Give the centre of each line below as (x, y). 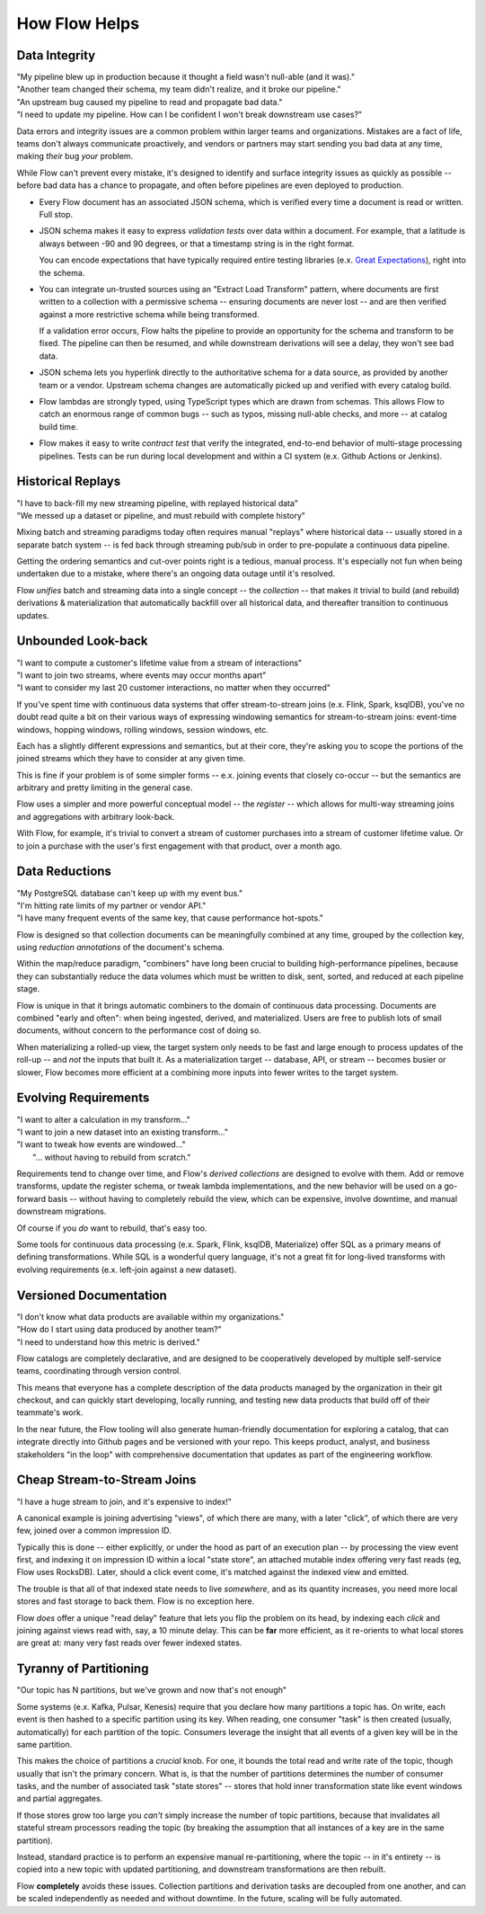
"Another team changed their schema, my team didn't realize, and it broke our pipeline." (179, 89)
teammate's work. (50, 1412)
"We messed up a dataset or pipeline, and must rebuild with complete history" (161, 515)
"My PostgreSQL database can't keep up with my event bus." (130, 893)
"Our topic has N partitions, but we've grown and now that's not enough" (152, 1690)
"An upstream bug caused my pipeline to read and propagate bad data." (150, 102)
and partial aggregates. (60, 1799)
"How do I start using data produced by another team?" (119, 1330)
